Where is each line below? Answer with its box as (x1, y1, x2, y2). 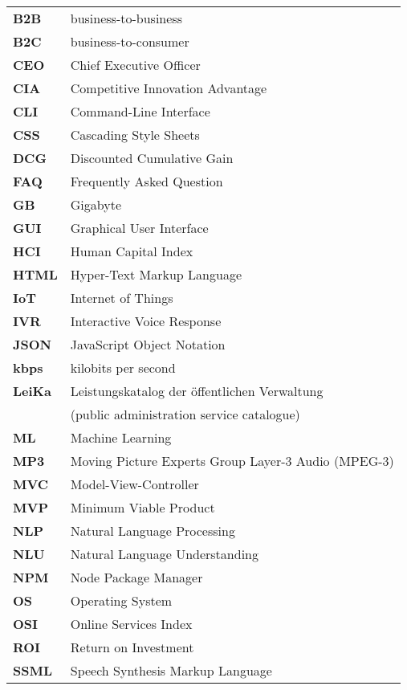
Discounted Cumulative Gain (70, 149, 234, 167)
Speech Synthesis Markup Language (70, 661, 272, 680)
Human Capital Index (70, 242, 193, 260)
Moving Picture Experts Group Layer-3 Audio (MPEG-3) (70, 451, 394, 470)
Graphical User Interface (70, 218, 209, 237)
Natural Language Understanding (70, 545, 258, 563)
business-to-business (70, 9, 182, 27)
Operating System (70, 591, 173, 610)
